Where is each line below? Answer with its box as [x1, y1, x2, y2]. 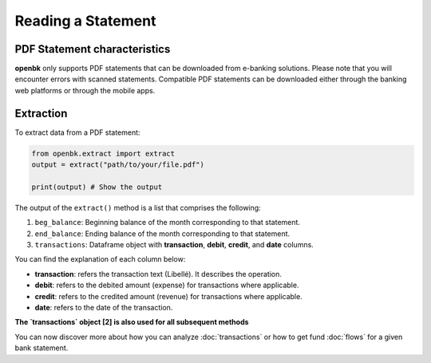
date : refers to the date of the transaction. [34, 303, 173, 313]
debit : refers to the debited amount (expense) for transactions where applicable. [34, 280, 299, 290]
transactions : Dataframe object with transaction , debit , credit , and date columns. [34, 240, 314, 250]
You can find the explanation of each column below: [14, 254, 186, 264]
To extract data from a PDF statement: [14, 128, 140, 137]
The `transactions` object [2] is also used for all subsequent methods [14, 318, 249, 327]
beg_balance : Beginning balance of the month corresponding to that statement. [34, 218, 301, 227]
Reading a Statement [14, 12, 156, 30]
